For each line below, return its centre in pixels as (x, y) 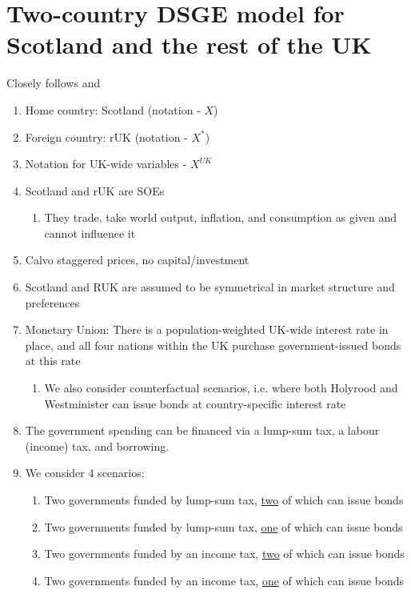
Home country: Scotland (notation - (113, 109)
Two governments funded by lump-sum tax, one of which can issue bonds (223, 526)
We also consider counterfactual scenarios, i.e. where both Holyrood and (221, 388)
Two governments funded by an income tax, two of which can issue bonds (224, 554)
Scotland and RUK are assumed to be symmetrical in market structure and (210, 287)
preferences (52, 302)
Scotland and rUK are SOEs (95, 190)
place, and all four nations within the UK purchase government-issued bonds (213, 345)
